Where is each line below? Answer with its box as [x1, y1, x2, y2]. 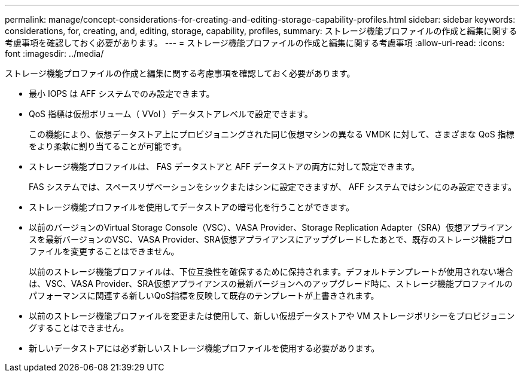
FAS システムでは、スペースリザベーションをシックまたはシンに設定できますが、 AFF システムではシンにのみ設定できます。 [29, 182, 517, 192]
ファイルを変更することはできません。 [29, 246, 179, 256]
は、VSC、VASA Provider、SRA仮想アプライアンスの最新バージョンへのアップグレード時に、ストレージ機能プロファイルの [29, 278, 513, 289]
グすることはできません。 [29, 323, 129, 333]
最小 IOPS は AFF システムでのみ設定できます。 [29, 88, 215, 99]
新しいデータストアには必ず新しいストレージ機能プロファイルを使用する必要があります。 [29, 343, 380, 353]
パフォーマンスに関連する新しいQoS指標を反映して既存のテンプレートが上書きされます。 [29, 290, 379, 301]
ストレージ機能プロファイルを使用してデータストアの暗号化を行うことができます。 [29, 202, 354, 212]
